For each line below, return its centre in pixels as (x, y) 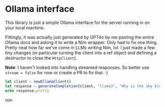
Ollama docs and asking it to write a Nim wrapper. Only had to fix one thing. (82, 42)
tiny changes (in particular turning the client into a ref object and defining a (81, 53)
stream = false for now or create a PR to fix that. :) (56, 72)
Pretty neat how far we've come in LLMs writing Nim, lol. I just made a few (80, 47)
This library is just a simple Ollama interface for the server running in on (77, 22)
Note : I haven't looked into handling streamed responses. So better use (77, 67)
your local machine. (25, 27)
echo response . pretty (27, 91)
